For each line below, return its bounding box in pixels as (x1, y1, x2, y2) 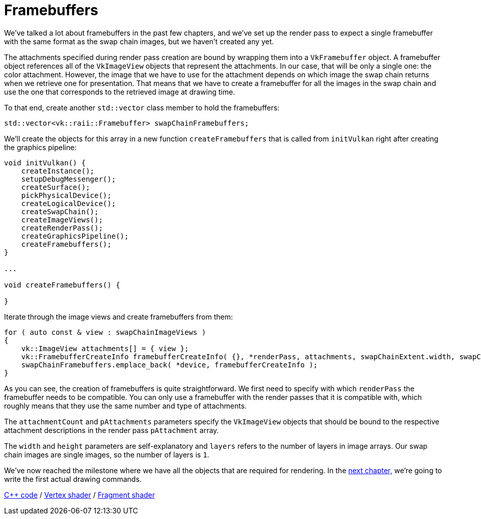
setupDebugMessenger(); (21, 175, 116, 183)
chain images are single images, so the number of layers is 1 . (4, 450, 209, 459)
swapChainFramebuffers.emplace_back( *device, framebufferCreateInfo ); (21, 360, 318, 369)
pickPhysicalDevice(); (21, 191, 112, 199)
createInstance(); (21, 166, 95, 175)
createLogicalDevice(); (21, 199, 116, 208)
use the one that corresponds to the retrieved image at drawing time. (4, 87, 235, 96)
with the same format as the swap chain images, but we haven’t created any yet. (4, 37, 274, 46)
